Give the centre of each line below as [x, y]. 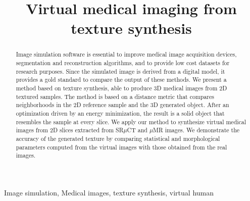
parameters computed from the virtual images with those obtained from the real [121, 147]
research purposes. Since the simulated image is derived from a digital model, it [120, 71]
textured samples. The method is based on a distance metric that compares [115, 96]
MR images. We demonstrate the [196, 130]
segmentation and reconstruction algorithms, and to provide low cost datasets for [123, 63]
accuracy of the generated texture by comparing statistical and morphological [118, 138]
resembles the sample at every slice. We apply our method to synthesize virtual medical [131, 121]
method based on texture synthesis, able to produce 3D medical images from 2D [121, 88]
